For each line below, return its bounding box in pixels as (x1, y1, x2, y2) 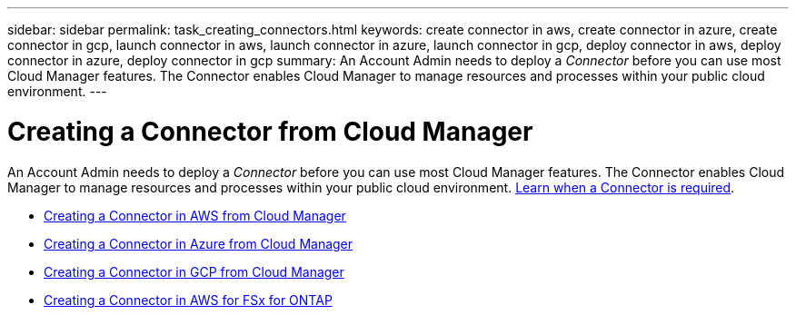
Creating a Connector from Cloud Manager (7, 115, 533, 147)
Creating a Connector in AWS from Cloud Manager (44, 207, 346, 223)
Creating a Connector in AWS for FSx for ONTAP (44, 291, 333, 308)
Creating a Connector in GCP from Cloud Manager (44, 263, 344, 280)
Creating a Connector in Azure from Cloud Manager (44, 235, 353, 251)
